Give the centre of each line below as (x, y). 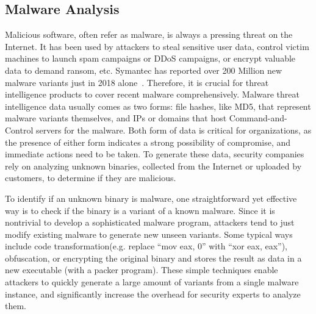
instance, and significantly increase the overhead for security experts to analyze (153, 294)
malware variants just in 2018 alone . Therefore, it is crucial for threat (137, 82)
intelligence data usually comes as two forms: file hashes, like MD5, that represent (158, 106)
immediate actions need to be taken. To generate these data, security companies (155, 154)
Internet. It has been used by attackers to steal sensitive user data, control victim (157, 46)
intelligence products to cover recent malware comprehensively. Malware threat (152, 94)
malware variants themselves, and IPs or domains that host (116, 118)
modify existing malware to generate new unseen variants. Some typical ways (149, 234)
